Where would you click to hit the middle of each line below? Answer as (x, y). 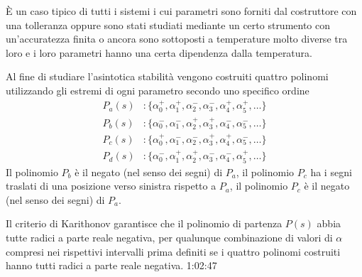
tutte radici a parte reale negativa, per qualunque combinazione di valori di (169, 237)
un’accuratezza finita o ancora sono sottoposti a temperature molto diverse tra (177, 39)
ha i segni (331, 172)
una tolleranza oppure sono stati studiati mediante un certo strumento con (168, 25)
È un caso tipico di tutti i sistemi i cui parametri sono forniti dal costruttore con (181, 11)
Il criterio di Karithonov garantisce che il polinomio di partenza (144, 223)
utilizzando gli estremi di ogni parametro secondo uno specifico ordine (158, 90)
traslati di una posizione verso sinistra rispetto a (111, 186)
